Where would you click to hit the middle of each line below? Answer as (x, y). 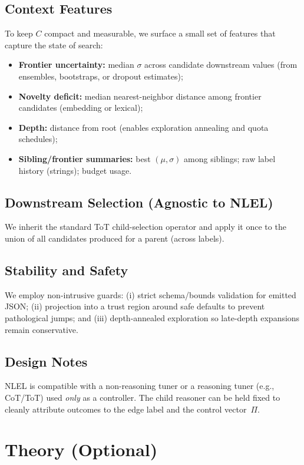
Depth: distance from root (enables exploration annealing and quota (143, 127)
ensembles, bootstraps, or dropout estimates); (101, 76)
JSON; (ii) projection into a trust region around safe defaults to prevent (135, 306)
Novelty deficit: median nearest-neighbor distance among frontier (140, 96)
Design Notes (46, 361)
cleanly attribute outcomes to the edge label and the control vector (126, 409)
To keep (19, 33)
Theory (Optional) (81, 449)
